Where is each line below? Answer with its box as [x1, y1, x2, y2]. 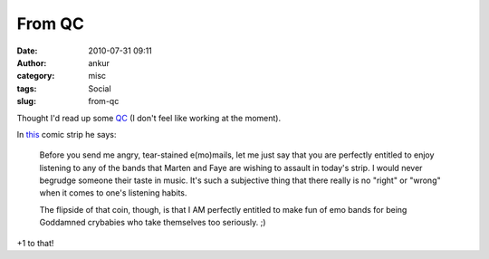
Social [88, 82, 112, 94]
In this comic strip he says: [16, 129, 117, 139]
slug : [16, 96, 36, 107]
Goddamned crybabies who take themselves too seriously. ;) [39, 217, 266, 228]
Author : [16, 57, 47, 68]
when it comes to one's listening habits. [39, 187, 187, 198]
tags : [16, 82, 37, 94]
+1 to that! [16, 237, 54, 248]
